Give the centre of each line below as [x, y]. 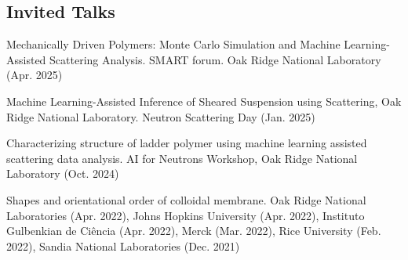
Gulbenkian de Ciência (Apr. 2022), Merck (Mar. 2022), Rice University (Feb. [194, 231]
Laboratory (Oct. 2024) [63, 173]
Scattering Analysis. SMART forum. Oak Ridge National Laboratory [215, 59]
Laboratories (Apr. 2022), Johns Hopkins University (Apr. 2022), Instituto [186, 215]
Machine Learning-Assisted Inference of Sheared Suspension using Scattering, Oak [204, 101]
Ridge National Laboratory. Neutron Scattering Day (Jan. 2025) [161, 116]
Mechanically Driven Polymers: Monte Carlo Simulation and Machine [173, 44]
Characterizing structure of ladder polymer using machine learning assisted [187, 143]
